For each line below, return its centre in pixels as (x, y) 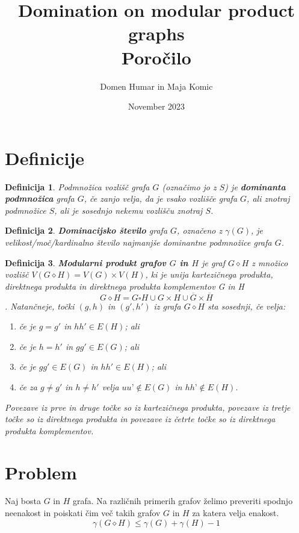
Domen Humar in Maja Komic (156, 86)
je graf (213, 262)
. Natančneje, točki (40, 306)
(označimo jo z (189, 186)
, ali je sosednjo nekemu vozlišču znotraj (128, 210)
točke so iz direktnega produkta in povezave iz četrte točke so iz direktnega (140, 419)
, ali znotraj (268, 198)
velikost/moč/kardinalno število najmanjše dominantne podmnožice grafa (138, 242)
